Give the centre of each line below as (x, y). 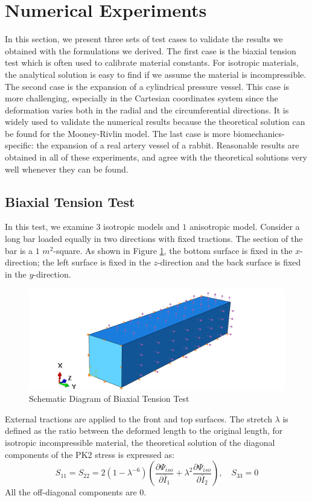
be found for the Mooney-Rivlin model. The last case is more (118, 133)
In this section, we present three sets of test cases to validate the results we (144, 39)
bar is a (19, 250)
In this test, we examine (49, 227)
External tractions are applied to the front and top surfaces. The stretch (138, 418)
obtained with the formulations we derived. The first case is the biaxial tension (151, 50)
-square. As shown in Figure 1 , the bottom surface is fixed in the (173, 250)
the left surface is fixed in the (97, 262)
